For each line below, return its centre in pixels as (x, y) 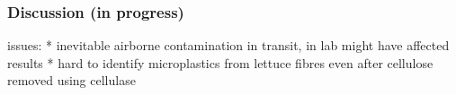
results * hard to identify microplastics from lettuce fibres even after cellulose (220, 62)
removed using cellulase (72, 80)
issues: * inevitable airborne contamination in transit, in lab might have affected (228, 45)
